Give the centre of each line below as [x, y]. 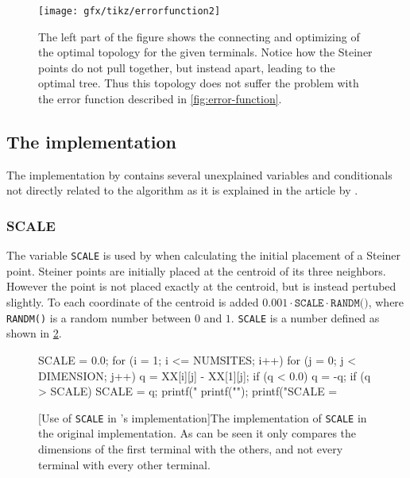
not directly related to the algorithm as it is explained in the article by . [182, 190]
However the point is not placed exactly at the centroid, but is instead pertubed [201, 286]
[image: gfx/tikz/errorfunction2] [130, 11]
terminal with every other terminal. [124, 464]
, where [386, 302]
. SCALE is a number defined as [305, 317]
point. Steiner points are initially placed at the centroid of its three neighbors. [196, 270]
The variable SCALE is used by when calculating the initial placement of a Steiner [204, 255]
